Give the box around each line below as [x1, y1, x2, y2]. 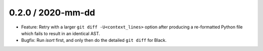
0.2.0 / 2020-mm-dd [9, 7, 95, 18]
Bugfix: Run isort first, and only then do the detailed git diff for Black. [21, 38, 167, 43]
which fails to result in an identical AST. [21, 30, 100, 36]
